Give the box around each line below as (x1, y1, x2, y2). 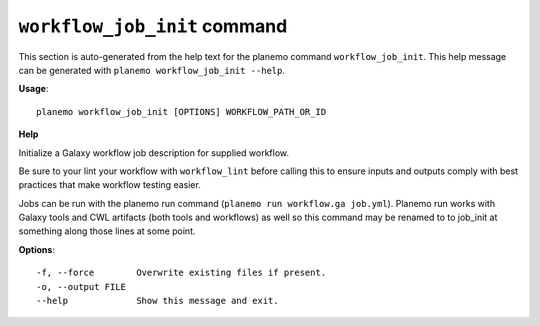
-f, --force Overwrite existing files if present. (36, 267, 327, 279)
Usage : (18, 83, 49, 95)
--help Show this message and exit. (36, 295, 279, 307)
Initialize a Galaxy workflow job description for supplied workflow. (18, 146, 290, 159)
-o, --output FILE (36, 281, 127, 292)
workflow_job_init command (18, 15, 288, 37)
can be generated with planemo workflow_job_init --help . (18, 64, 285, 76)
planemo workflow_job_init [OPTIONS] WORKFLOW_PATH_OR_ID (36, 106, 327, 117)
